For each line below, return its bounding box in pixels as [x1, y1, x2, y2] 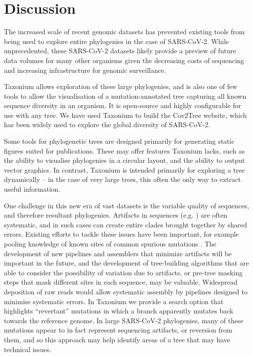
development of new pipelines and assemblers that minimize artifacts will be [4, 248, 232, 258]
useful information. [4, 184, 61, 194]
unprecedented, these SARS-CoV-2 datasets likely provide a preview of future [4, 45, 236, 56]
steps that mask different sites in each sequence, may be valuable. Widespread [4, 277, 238, 287]
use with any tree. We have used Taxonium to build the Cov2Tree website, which [4, 110, 247, 120]
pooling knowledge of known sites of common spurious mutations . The [4, 239, 216, 248]
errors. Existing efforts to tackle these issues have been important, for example [4, 229, 239, 239]
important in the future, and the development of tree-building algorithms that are [4, 258, 249, 268]
